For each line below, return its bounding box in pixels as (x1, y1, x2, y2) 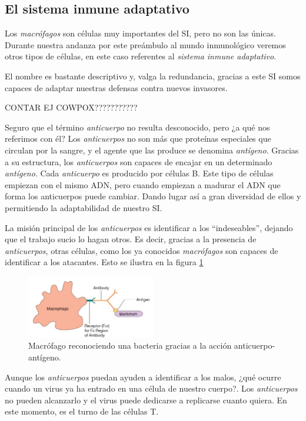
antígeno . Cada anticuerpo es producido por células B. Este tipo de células (5, 167, 274, 179)
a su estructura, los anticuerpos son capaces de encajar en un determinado (5, 155, 272, 168)
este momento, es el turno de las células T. (5, 405, 159, 417)
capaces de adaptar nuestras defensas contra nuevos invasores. (5, 81, 228, 93)
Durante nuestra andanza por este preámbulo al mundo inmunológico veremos (5, 38, 286, 51)
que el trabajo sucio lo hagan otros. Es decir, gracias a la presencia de (5, 233, 257, 245)
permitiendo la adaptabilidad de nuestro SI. (5, 201, 162, 213)
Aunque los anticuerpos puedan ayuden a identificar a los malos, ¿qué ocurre (5, 370, 281, 383)
